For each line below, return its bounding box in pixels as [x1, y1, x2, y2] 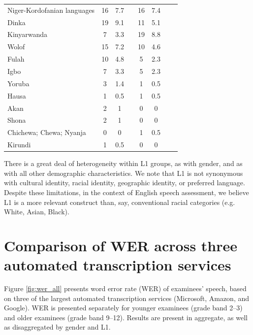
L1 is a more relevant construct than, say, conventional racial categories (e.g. [4, 197, 235, 207]
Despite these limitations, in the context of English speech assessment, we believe [4, 187, 249, 197]
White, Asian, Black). [4, 206, 69, 217]
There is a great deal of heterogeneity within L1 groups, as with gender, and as [4, 158, 243, 168]
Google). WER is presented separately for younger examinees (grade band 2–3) [4, 302, 243, 313]
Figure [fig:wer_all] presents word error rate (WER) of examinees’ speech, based [4, 283, 247, 293]
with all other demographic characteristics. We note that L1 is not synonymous [4, 167, 243, 178]
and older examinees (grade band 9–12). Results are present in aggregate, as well [4, 312, 248, 322]
